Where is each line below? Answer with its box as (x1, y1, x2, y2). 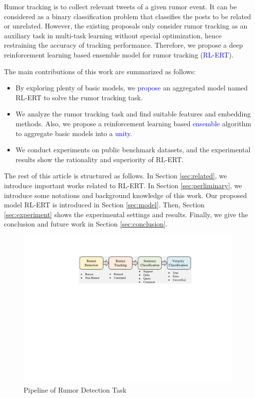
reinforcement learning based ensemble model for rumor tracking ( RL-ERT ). (4, 49, 234, 59)
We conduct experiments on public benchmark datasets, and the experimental (15, 144, 251, 155)
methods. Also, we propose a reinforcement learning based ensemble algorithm (15, 118, 252, 128)
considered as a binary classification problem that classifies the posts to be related (4, 11, 251, 21)
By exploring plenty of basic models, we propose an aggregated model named (15, 83, 248, 93)
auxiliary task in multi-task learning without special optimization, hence (4, 30, 222, 40)
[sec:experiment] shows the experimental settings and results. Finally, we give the (4, 209, 248, 219)
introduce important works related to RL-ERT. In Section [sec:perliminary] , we (4, 180, 242, 190)
